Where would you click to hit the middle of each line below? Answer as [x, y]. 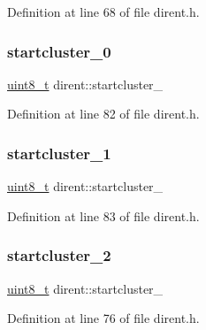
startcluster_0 [59, 51]
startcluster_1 [59, 153]
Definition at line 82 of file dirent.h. [103, 114]
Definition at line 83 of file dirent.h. [103, 215]
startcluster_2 [59, 255]
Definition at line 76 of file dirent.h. [103, 318]
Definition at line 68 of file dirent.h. [103, 12]
